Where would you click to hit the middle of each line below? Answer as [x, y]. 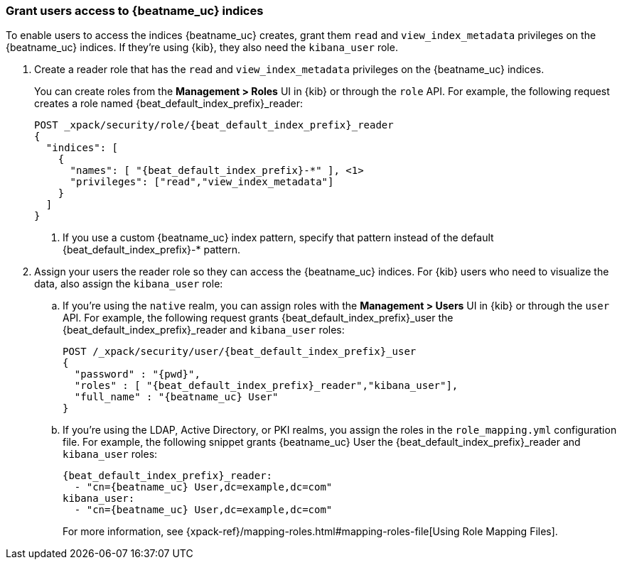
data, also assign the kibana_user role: [129, 284]
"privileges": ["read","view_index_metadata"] [202, 182]
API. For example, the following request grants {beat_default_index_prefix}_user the [258, 318]
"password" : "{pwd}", [137, 374]
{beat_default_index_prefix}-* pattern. [152, 250]
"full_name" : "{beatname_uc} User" [176, 397]
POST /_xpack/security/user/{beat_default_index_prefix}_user [240, 352]
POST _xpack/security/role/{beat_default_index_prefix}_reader [214, 125]
